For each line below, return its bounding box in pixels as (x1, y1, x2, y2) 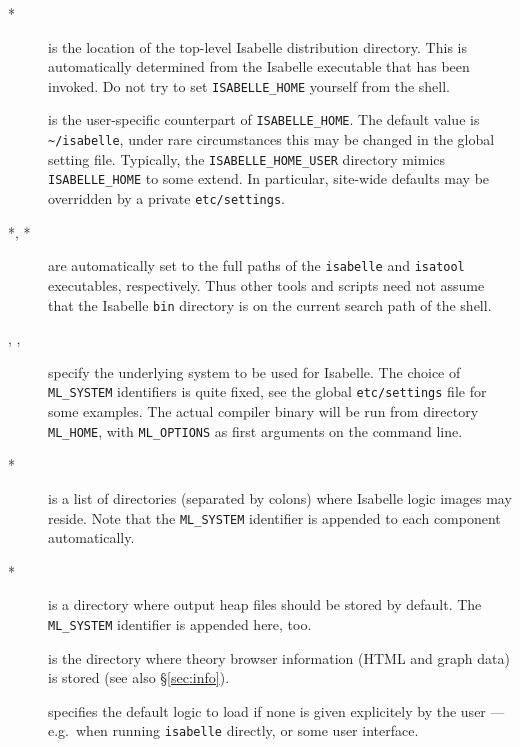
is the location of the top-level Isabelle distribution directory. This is (48, 36, 467, 57)
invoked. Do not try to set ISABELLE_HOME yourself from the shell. (48, 75, 451, 96)
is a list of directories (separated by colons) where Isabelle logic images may (48, 487, 512, 508)
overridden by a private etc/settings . (48, 188, 285, 209)
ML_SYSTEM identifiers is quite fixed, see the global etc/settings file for (48, 381, 487, 402)
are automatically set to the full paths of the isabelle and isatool (48, 255, 465, 276)
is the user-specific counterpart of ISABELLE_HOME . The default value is (48, 109, 480, 130)
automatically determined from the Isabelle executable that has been (48, 56, 470, 77)
